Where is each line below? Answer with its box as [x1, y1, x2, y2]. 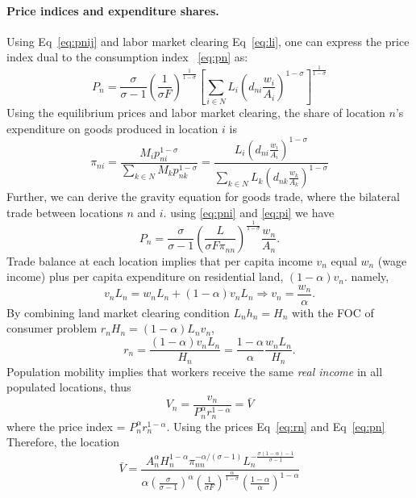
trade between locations [6, 203, 123, 220]
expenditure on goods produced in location [6, 119, 218, 136]
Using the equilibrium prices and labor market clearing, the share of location [6, 104, 385, 120]
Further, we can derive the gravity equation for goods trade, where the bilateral [6, 188, 400, 205]
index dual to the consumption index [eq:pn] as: [6, 48, 248, 65]
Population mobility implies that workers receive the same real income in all [6, 362, 383, 379]
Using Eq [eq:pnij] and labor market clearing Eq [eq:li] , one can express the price [6, 32, 410, 49]
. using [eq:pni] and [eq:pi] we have [163, 203, 335, 220]
